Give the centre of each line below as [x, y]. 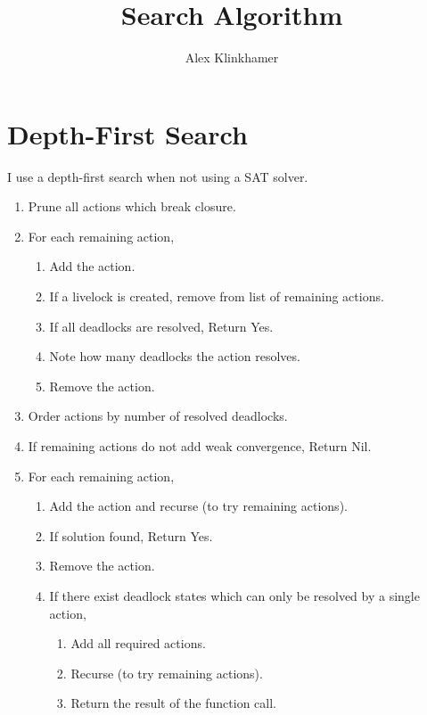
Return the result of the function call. [173, 703]
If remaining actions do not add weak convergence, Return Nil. [200, 446]
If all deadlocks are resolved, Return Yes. [161, 326]
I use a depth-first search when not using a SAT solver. [158, 176]
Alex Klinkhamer [232, 58]
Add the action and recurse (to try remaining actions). [198, 506]
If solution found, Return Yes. [131, 535]
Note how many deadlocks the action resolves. [175, 356]
